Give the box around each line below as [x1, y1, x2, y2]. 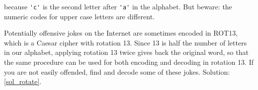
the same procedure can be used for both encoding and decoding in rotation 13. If [4, 57, 254, 67]
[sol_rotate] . [4, 76, 42, 87]
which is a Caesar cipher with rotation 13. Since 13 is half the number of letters [4, 37, 247, 47]
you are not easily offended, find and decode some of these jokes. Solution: [4, 66, 230, 77]
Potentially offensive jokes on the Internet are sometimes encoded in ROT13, [4, 28, 238, 38]
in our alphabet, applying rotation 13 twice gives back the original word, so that [4, 47, 249, 57]
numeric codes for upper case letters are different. [4, 11, 155, 21]
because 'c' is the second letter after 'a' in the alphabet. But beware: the [4, 1, 232, 11]
